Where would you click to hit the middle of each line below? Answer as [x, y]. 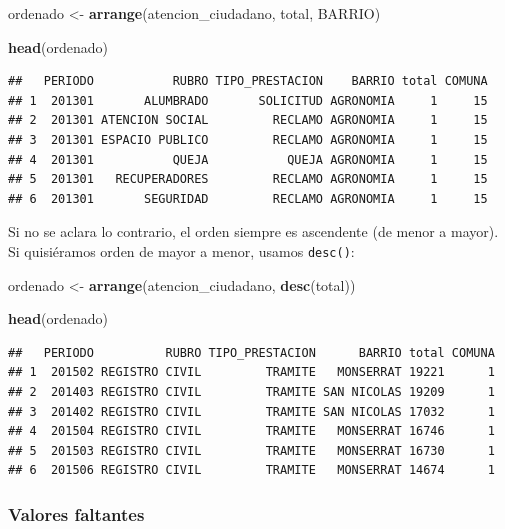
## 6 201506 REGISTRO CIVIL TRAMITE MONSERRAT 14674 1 [251, 470]
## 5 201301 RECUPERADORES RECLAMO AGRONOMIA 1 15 [248, 179]
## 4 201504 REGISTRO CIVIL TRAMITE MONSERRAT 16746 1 [251, 431]
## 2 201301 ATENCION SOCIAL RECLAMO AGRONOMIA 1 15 [248, 120]
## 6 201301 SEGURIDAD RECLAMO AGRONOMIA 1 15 [248, 198]
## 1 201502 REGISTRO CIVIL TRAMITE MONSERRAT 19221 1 [251, 372]
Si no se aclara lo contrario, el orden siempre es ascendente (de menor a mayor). [253, 231]
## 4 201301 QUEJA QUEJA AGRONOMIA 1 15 [248, 159]
